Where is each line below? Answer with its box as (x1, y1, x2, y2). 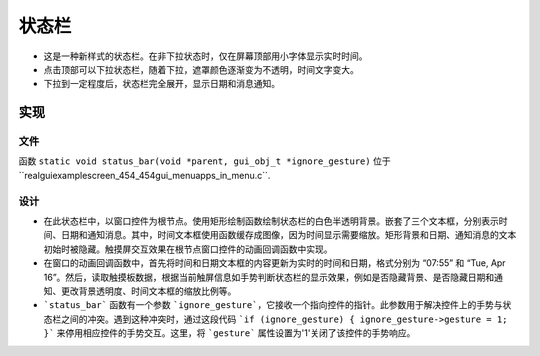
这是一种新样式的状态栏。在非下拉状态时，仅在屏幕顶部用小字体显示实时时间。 (43, 50, 368, 62)
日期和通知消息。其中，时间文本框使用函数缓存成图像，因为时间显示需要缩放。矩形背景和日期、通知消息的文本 (60, 229, 517, 241)
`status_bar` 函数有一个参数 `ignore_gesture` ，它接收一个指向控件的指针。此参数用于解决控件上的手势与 (43, 299, 503, 311)
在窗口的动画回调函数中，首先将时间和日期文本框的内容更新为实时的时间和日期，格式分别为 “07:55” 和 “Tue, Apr (43, 257, 506, 269)
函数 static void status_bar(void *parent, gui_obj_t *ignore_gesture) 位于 (18, 155, 391, 167)
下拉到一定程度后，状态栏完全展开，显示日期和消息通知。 (43, 78, 280, 90)
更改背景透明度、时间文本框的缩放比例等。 (60, 285, 237, 297)
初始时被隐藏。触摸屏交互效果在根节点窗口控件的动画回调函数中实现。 (43, 243, 333, 255)
